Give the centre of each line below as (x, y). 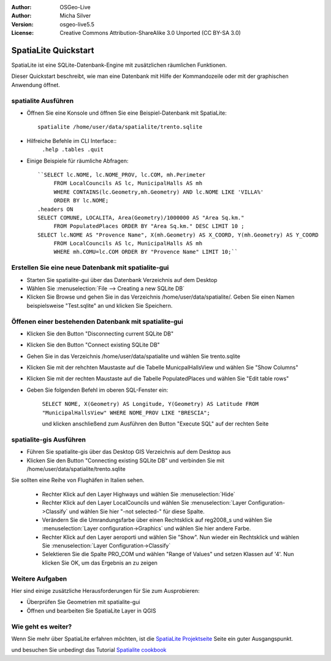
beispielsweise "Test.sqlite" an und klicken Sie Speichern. (100, 305)
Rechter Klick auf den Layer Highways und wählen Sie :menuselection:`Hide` (139, 494)
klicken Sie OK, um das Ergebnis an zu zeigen (100, 563)
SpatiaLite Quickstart (53, 50)
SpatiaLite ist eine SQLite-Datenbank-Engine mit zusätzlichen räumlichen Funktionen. (119, 65)
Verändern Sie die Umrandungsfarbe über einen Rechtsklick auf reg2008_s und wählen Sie (157, 520)
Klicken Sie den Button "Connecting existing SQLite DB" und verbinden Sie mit (126, 460)
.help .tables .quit (73, 150)
